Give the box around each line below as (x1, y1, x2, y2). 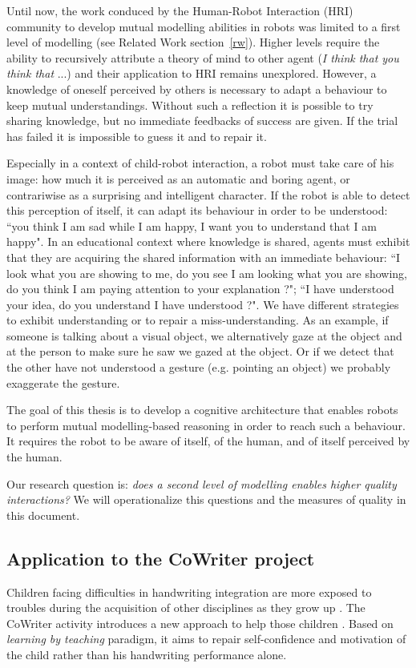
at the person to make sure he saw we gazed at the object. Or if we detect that (6, 343, 394, 360)
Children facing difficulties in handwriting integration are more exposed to (6, 583, 372, 600)
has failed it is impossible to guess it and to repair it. (6, 127, 267, 144)
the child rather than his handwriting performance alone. (6, 646, 287, 662)
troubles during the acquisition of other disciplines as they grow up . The (6, 599, 366, 616)
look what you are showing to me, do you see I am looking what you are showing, (6, 264, 407, 281)
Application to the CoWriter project (6, 545, 315, 570)
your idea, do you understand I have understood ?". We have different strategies (6, 296, 399, 312)
